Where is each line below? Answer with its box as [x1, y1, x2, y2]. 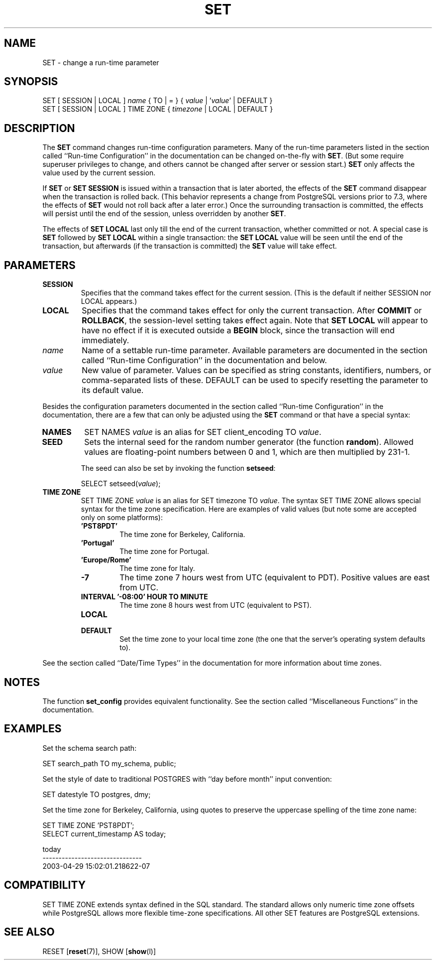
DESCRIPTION [4, 122, 75, 135]
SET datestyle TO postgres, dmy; [42, 790, 151, 799]
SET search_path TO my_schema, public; [42, 759, 176, 768]
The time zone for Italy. [119, 564, 195, 573]
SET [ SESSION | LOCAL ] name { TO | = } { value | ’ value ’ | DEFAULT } [42, 96, 273, 105]
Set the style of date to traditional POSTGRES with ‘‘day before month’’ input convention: [42, 774, 332, 783]
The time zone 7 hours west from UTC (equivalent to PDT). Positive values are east [119, 572, 430, 583]
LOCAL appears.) [81, 297, 137, 306]
